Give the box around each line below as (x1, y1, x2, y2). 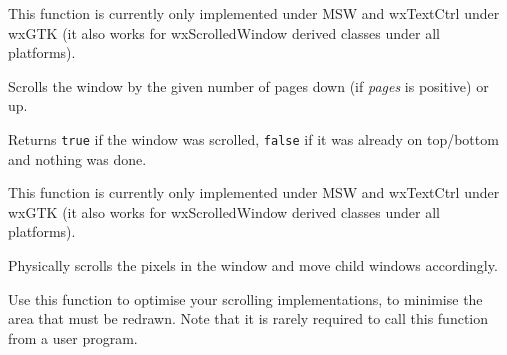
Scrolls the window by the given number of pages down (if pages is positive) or (8, 75, 489, 96)
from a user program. (8, 327, 138, 348)
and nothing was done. (8, 148, 147, 169)
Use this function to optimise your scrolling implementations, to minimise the (8, 288, 483, 309)
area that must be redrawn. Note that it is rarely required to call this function (8, 308, 489, 329)
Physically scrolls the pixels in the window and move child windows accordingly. (8, 255, 498, 275)
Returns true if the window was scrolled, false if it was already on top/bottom (8, 128, 499, 149)
